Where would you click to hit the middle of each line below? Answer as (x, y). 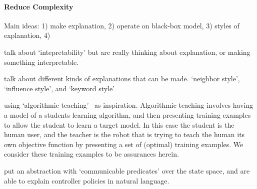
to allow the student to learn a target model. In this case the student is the (119, 124)
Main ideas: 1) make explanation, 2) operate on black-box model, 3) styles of (122, 25)
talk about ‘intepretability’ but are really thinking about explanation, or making (127, 52)
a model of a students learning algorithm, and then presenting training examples (127, 114)
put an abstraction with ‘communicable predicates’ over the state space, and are (127, 170)
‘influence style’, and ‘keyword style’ (59, 88)
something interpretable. (41, 62)
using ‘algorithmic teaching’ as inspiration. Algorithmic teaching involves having (129, 105)
